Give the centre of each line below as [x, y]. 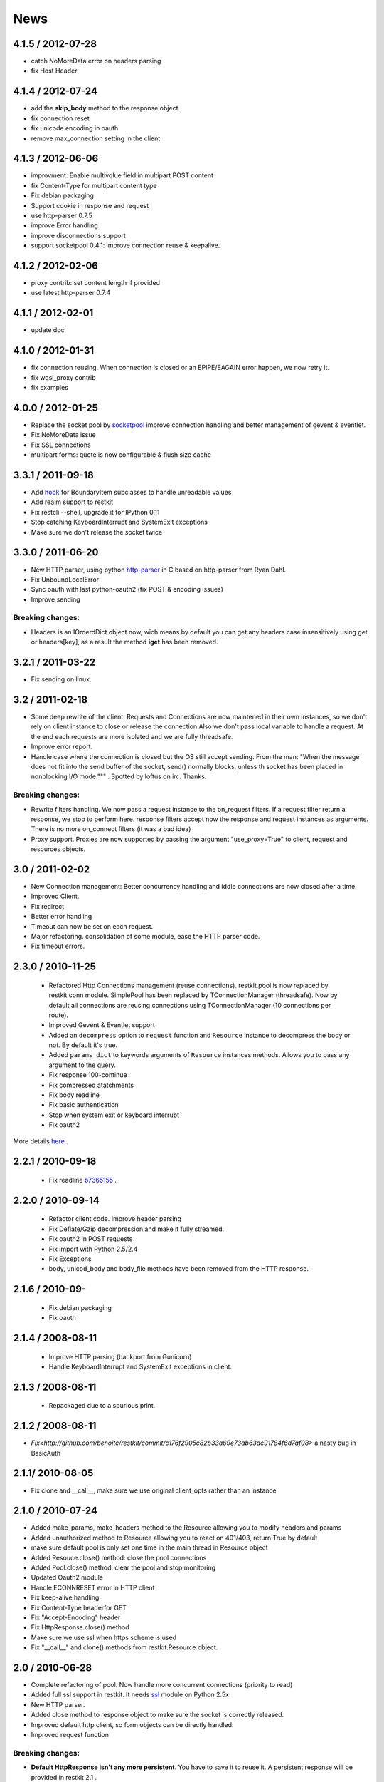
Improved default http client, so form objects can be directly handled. [132, 1724]
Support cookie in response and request [90, 205]
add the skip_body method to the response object [105, 108]
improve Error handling [65, 225]
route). [59, 1015]
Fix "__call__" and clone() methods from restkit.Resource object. [124, 1647]
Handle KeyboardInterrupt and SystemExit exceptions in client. [140, 1366]
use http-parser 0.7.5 [62, 215]
